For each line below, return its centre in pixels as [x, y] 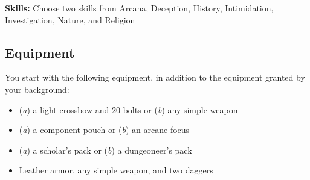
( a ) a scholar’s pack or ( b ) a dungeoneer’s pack [105, 150]
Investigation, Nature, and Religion [70, 20]
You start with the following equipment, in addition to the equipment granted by [155, 77]
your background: [37, 89]
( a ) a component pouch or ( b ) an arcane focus [104, 130]
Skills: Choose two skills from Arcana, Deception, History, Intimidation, [139, 8]
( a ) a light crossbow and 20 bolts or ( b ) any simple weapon [128, 109]
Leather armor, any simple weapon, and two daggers [116, 170]
